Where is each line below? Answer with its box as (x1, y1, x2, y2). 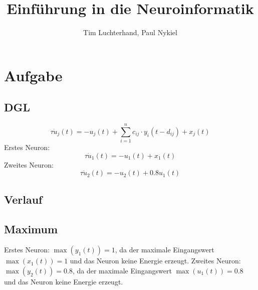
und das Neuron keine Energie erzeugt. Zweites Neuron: (70, 255, 241, 266)
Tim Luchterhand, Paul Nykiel (83, 27, 177, 38)
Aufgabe (4, 65, 63, 85)
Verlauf (4, 191, 43, 207)
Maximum (4, 221, 58, 236)
